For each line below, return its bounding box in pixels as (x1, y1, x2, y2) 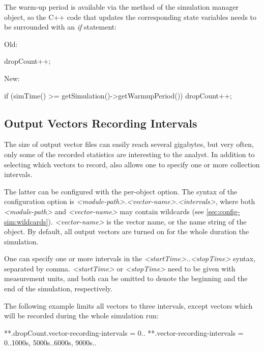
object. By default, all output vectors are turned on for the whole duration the (4, 226, 249, 237)
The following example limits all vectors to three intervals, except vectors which (4, 300, 253, 311)
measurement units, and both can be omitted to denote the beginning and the (4, 273, 248, 284)
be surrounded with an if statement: (4, 21, 117, 32)
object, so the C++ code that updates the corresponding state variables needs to (4, 11, 257, 22)
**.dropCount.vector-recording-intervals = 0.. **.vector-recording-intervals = (4, 327, 244, 338)
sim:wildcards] (4, 216, 48, 227)
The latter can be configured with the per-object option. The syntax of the (4, 186, 238, 196)
